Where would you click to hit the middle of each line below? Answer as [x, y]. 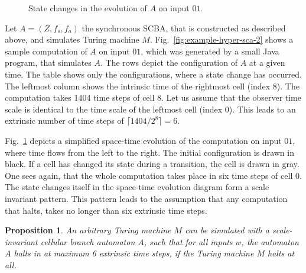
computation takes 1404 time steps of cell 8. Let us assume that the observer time [153, 97]
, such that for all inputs [188, 241]
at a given [267, 62]
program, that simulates [48, 62]
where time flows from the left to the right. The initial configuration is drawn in [149, 152]
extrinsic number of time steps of [64, 121]
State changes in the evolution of [88, 8]
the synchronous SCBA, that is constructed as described [184, 28]
